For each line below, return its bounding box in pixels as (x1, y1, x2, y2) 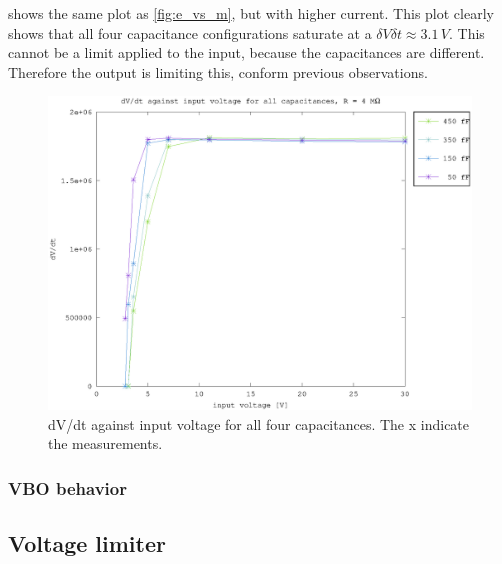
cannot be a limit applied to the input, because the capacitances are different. (8, 42, 485, 63)
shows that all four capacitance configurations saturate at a (8, 22, 372, 43)
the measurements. (48, 433, 163, 454)
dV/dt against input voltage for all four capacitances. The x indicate (48, 413, 470, 434)
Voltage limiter (8, 528, 166, 559)
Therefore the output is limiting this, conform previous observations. (8, 61, 428, 82)
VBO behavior (8, 475, 127, 500)
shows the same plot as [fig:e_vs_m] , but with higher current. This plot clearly (8, 3, 494, 23)
